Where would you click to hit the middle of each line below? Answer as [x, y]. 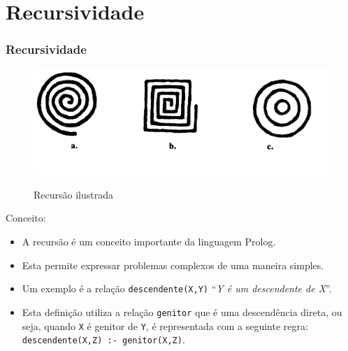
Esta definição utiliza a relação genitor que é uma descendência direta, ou [182, 311]
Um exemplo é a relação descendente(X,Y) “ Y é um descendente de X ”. [177, 288]
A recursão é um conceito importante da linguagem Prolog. [149, 242]
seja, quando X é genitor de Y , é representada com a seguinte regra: [165, 325]
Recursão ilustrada [73, 194]
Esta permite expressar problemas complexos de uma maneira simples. [173, 265]
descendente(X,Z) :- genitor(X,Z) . [103, 339]
